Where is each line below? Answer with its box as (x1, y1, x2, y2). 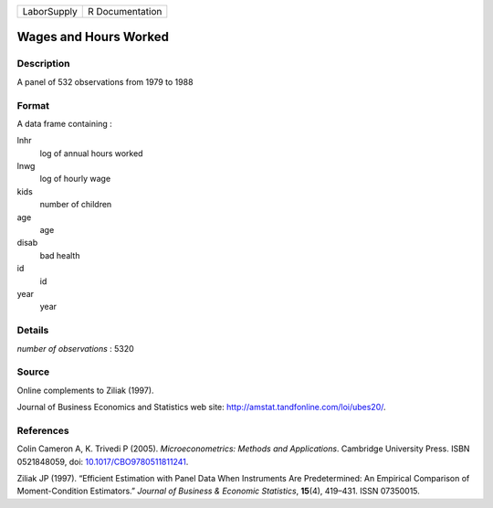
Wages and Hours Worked (16, 29, 169, 45)
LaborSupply (22, 5, 78, 17)
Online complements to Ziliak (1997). (16, 385, 154, 396)
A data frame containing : (16, 118, 113, 129)
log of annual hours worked (39, 147, 143, 159)
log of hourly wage (39, 174, 111, 185)
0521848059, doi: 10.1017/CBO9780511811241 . (16, 456, 189, 467)
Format (16, 99, 50, 111)
